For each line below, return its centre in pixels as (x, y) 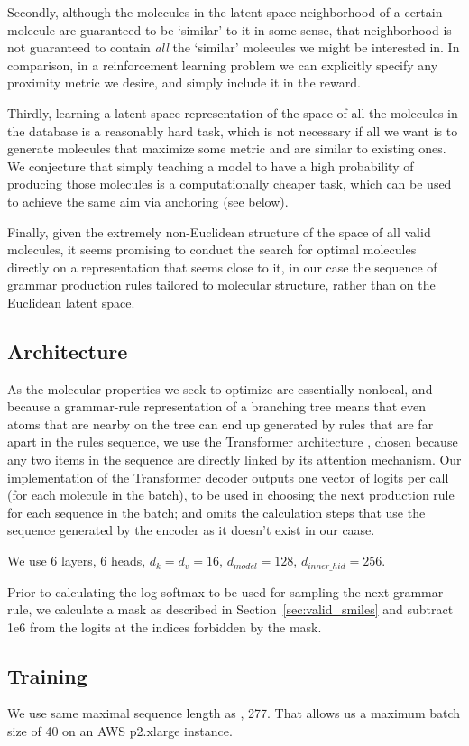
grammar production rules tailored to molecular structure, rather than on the (221, 285)
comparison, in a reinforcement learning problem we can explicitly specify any (223, 64)
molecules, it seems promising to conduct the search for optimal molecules (212, 249)
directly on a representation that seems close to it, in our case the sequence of (222, 267)
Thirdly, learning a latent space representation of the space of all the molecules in (233, 112)
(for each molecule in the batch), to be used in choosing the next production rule (231, 495)
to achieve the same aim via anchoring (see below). (148, 201)
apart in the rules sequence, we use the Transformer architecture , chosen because (233, 442)
